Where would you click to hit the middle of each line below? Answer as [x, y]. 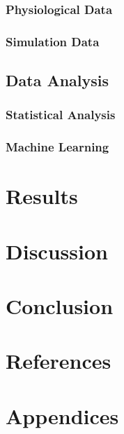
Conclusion [60, 306]
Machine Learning [57, 147]
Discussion [57, 251]
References [59, 361]
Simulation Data [53, 41]
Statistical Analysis [61, 115]
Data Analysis [57, 80]
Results [42, 196]
